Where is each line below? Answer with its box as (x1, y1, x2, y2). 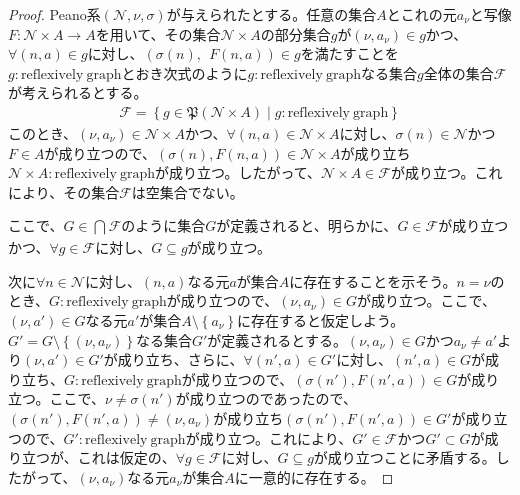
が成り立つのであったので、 (175, 388, 358, 409)
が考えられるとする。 (8, 82, 148, 103)
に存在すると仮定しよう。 (237, 309, 405, 330)
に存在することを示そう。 (289, 270, 457, 291)
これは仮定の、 (77, 447, 176, 468)
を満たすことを (300, 43, 399, 64)
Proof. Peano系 (8, 4, 101, 24)
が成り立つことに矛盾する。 (313, 447, 496, 468)
